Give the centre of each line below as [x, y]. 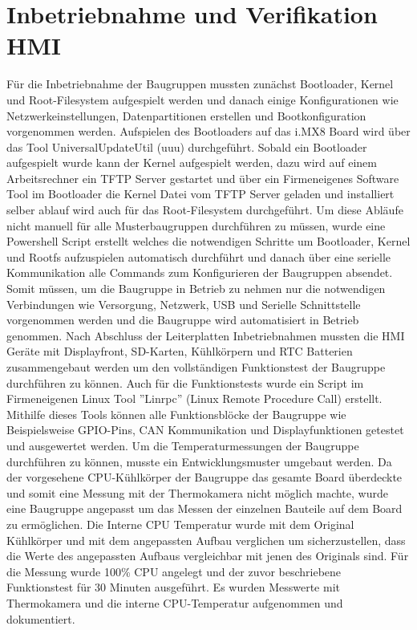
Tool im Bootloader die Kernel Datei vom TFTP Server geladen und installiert [200, 194]
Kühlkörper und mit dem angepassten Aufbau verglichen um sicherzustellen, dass [206, 540]
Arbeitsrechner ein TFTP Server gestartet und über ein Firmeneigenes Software [203, 178]
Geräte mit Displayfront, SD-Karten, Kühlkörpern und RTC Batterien [180, 351]
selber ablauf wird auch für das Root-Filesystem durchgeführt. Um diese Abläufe [205, 210]
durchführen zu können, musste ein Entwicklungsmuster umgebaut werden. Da [199, 461]
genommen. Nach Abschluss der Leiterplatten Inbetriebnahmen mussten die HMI [206, 335]
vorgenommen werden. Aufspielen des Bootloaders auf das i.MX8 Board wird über [208, 131]
